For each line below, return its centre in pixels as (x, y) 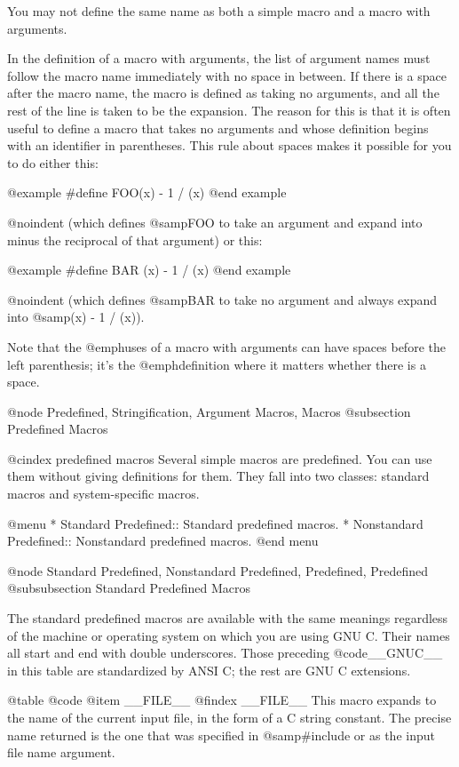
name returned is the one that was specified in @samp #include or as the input (221, 735)
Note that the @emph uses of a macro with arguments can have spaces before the (226, 346)
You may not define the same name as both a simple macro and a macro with (219, 11)
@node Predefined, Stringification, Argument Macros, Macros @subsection (209, 411)
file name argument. (61, 752)
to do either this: (53, 162)
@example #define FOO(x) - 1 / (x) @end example (147, 192)
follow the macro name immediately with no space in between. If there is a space (227, 75)
